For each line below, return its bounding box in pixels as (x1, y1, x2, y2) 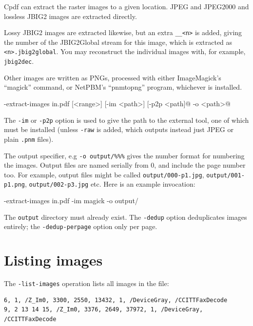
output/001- (206, 172, 245, 179)
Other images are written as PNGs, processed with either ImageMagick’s (4, 72, 221, 82)
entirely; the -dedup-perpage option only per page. (4, 221, 157, 231)
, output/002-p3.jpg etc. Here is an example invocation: (24, 179, 195, 189)
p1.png (4, 181, 25, 189)
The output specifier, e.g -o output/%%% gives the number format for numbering (4, 150, 245, 160)
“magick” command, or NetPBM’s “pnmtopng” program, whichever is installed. (4, 82, 242, 92)
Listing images (4, 250, 103, 270)
